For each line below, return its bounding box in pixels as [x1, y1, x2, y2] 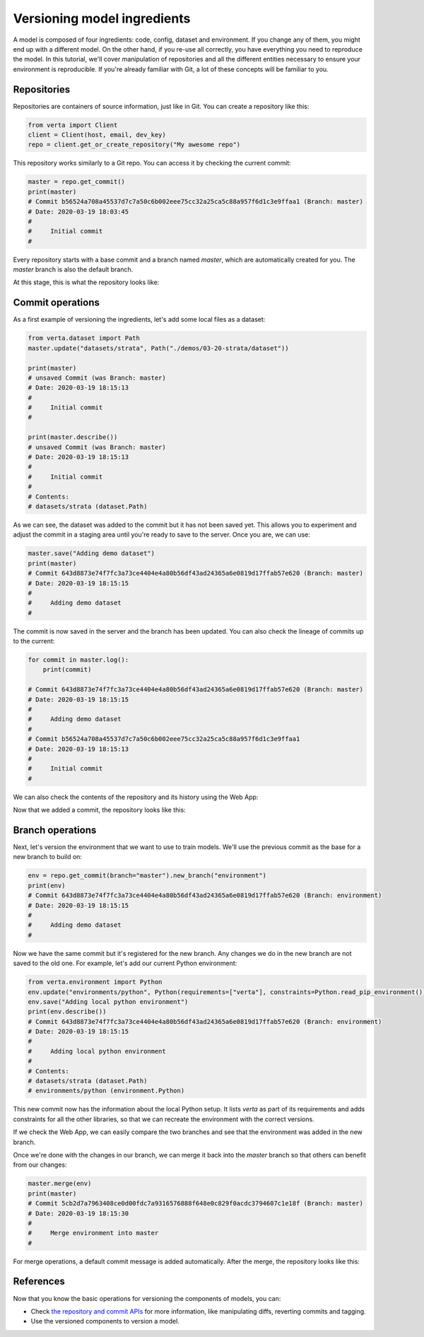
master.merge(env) [28, 1179, 92, 1188]
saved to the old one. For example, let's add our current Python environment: [13, 959, 237, 968]
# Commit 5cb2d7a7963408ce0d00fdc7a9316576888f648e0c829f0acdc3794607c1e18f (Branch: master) [28, 1199, 364, 1208]
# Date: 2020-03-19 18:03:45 [28, 207, 129, 216]
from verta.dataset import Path [28, 334, 141, 342]
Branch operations [13, 824, 97, 836]
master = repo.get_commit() [28, 177, 125, 186]
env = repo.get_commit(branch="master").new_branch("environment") [28, 872, 267, 880]
